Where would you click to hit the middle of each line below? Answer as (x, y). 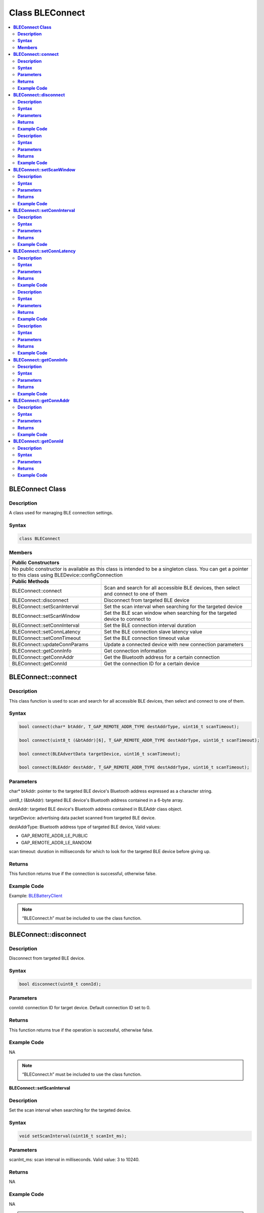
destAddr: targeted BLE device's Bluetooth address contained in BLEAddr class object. (96, 809)
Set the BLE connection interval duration (150, 625)
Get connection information (135, 651)
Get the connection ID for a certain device (152, 663)
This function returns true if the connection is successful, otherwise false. (83, 874)
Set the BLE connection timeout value (147, 638)
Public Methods (31, 581)
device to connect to (127, 619)
